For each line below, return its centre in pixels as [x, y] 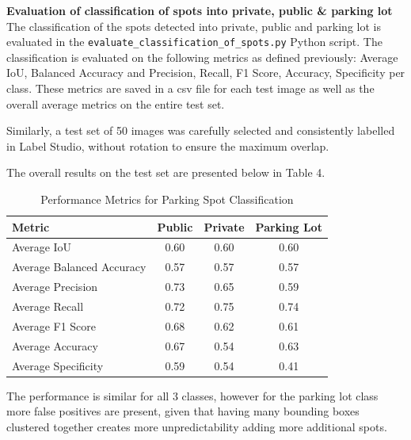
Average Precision [55, 287]
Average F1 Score [54, 325]
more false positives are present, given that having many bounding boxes [183, 411]
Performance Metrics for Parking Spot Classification [167, 199]
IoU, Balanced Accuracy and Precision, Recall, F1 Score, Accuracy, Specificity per [206, 73]
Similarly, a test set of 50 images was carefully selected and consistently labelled [201, 130]
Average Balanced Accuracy [79, 267]
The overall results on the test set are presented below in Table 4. [166, 172]
